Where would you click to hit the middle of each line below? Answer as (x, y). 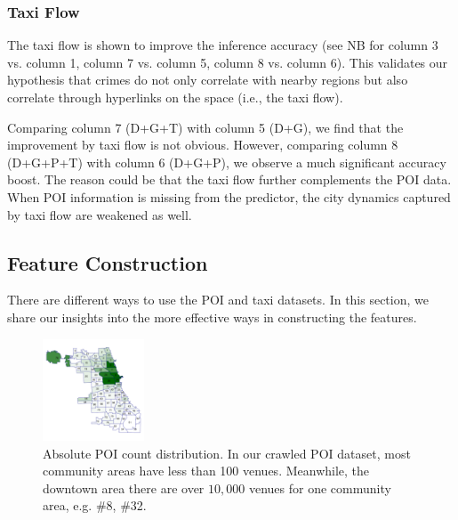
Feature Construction (108, 262)
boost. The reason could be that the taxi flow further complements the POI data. (229, 179)
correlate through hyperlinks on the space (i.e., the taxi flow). (175, 97)
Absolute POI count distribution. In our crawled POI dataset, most (227, 453)
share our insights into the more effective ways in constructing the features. (212, 317)
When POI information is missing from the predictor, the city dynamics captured (229, 196)
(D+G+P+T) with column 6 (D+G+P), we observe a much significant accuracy (227, 162)
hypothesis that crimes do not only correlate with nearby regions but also (208, 80)
